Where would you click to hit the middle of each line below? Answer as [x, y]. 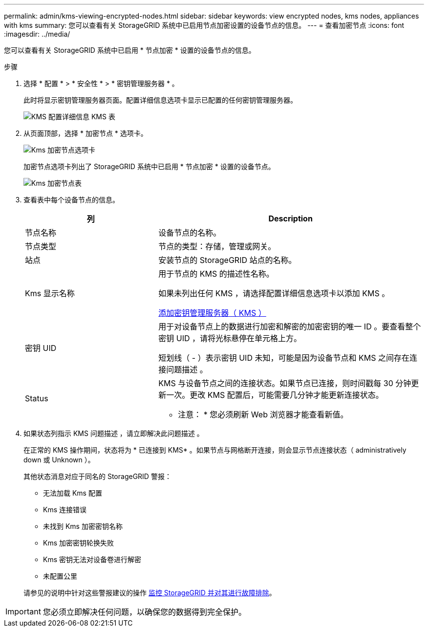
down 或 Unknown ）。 [59, 460]
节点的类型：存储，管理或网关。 [217, 246]
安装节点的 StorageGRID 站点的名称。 [227, 260]
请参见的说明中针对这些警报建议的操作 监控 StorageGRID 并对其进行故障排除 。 [150, 593]
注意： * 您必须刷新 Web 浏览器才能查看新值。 [263, 414]
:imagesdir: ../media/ [37, 34]
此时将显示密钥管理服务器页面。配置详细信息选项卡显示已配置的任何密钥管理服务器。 [160, 100]
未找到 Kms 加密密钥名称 [83, 526]
